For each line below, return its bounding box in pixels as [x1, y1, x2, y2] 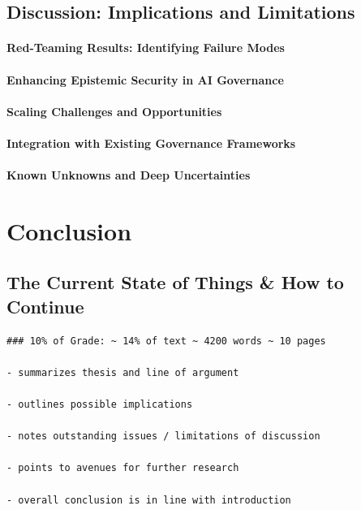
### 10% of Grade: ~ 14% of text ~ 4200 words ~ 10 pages [6, 335, 326, 347]
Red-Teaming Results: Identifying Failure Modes [6, 39, 285, 56]
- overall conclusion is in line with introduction [6, 494, 291, 506]
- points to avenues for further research [6, 462, 239, 474]
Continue [6, 293, 84, 318]
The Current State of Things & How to [6, 270, 344, 295]
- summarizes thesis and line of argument [6, 366, 239, 378]
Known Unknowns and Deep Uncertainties [6, 166, 251, 184]
